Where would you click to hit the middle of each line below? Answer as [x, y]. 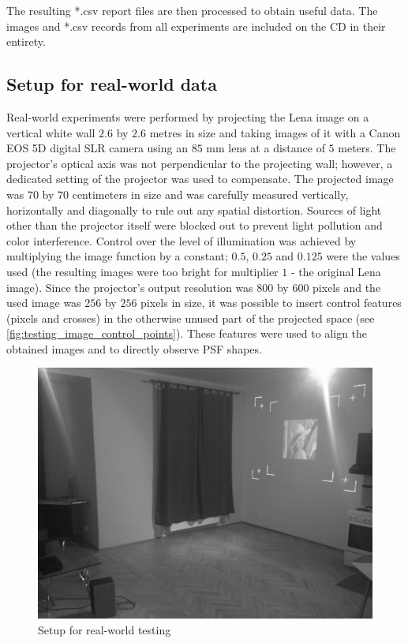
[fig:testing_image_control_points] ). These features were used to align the [187, 333]
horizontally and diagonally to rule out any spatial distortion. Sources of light [194, 209]
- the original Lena [336, 271]
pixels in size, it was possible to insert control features [271, 303]
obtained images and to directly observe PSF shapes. [134, 348]
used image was [44, 303]
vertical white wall [51, 132]
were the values [363, 256]
